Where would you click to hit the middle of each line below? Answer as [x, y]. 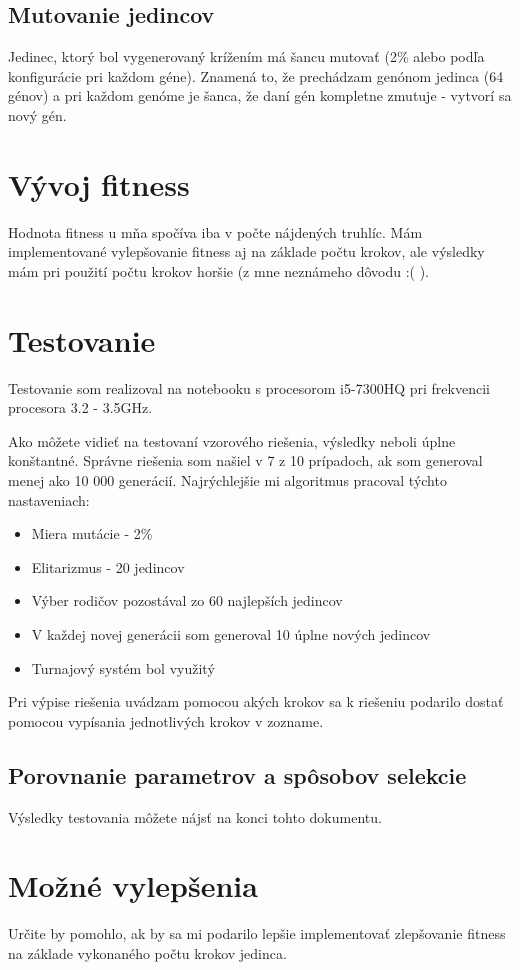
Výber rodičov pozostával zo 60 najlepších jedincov [187, 600]
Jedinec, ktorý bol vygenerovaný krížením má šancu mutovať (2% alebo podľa [246, 56]
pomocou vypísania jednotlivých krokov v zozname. [166, 720]
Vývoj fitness [99, 183]
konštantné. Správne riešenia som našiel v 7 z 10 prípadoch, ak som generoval [245, 460]
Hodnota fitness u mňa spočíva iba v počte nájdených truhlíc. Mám [215, 231]
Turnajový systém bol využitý [123, 667]
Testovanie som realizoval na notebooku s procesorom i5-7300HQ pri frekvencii [249, 387]
